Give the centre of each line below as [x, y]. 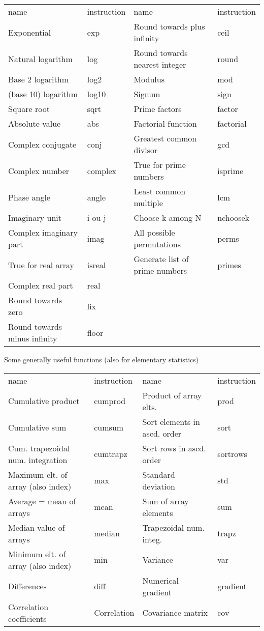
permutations [157, 244]
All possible [154, 232]
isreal [96, 265]
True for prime [160, 165]
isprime [230, 170]
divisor [146, 150]
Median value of [37, 527]
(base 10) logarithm [43, 94]
